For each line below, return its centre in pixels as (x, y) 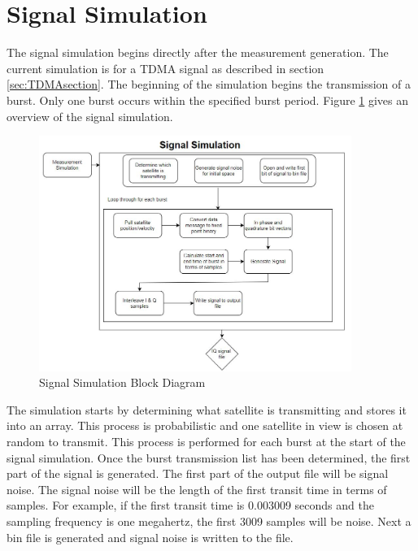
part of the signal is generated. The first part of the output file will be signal (198, 473)
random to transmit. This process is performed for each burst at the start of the (206, 442)
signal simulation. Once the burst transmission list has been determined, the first (209, 457)
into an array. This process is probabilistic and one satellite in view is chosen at (205, 425)
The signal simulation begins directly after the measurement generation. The (198, 52)
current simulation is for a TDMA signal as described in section (165, 68)
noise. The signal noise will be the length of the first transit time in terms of (197, 489)
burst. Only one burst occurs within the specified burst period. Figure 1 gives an (208, 100)
